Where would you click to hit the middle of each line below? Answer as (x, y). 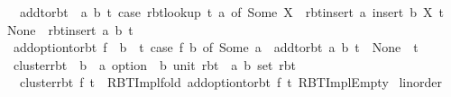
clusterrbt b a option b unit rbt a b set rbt (155, 64)
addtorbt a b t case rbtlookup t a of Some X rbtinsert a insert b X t (231, 12)
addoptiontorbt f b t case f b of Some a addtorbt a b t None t (216, 47)
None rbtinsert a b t (70, 29)
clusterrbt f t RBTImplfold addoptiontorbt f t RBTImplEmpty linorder (231, 82)
